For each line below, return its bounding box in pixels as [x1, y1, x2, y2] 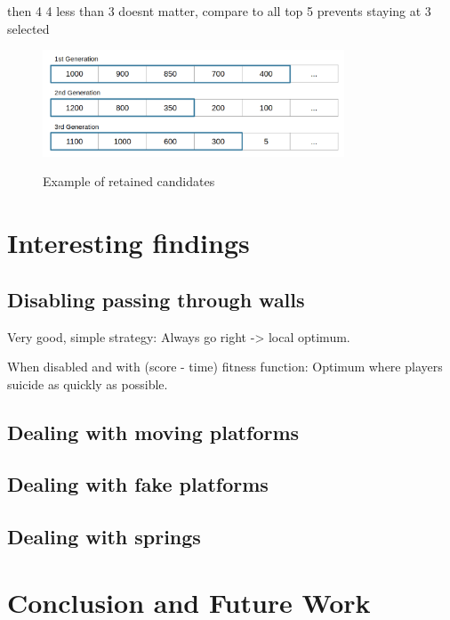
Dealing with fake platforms [7, 470, 269, 498]
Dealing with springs [7, 523, 201, 551]
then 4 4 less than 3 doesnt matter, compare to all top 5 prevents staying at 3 [7, 2, 431, 20]
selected [7, 19, 50, 37]
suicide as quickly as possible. [7, 374, 168, 393]
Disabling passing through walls [7, 285, 305, 313]
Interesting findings [7, 224, 250, 261]
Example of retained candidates [43, 172, 215, 191]
